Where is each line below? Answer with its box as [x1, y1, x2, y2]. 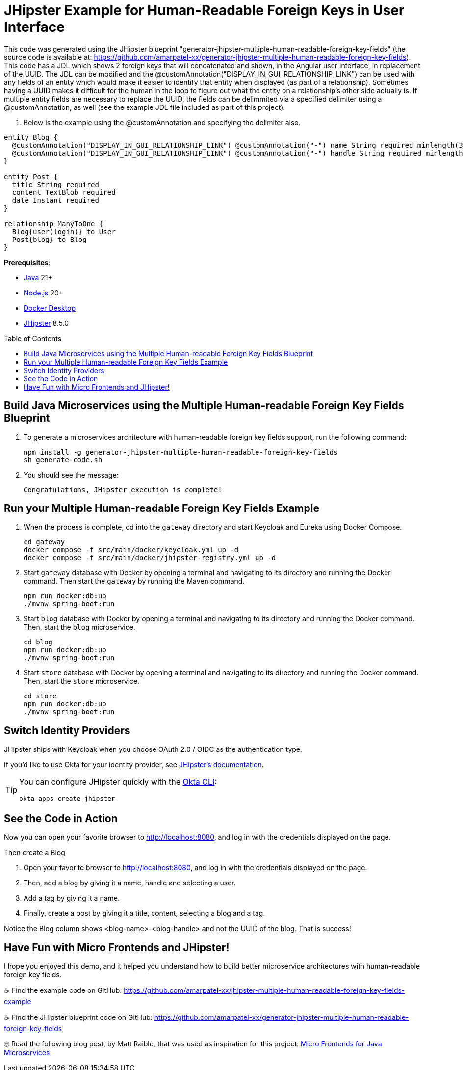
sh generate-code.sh [24, 455, 103, 464]
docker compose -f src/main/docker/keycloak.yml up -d [24, 546, 239, 554]
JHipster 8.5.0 [24, 319, 69, 327]
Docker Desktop [24, 303, 76, 312]
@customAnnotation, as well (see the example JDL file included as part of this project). [4, 103, 285, 111]
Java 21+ [24, 273, 52, 282]
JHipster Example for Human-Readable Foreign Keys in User [4, 2, 405, 19]
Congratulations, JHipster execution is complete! [24, 485, 222, 494]
